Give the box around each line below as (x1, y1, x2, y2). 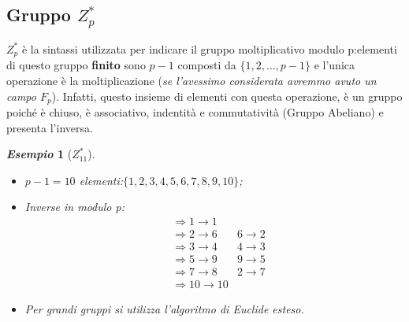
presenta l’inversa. (6, 119, 93, 135)
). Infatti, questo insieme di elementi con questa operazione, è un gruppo (51, 87, 403, 104)
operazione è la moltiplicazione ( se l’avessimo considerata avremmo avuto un (6, 72, 377, 89)
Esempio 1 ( (6, 146, 73, 162)
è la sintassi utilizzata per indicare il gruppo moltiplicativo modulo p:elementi (21, 40, 397, 57)
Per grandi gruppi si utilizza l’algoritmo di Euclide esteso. (24, 301, 304, 317)
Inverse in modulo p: (24, 198, 125, 215)
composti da (177, 57, 236, 73)
